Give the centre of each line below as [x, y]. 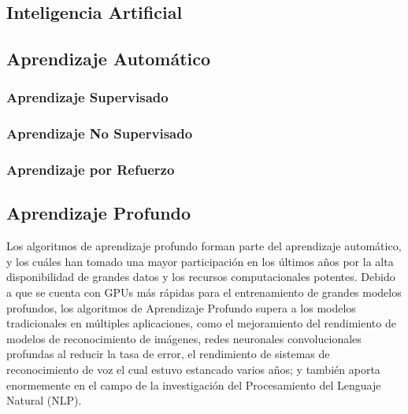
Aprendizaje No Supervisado [100, 133]
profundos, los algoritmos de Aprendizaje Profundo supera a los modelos [181, 307]
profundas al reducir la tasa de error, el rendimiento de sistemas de [168, 354]
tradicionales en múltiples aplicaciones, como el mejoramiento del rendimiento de [201, 323]
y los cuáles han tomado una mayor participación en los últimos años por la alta [200, 261]
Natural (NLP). [44, 400]
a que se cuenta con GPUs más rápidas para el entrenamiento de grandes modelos [204, 292]
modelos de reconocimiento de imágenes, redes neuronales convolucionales [184, 338]
